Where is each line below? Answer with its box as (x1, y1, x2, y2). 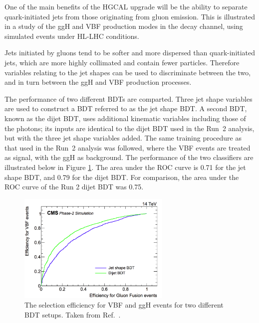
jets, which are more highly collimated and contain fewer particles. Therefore (4, 57, 240, 67)
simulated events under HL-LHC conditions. (4, 30, 139, 41)
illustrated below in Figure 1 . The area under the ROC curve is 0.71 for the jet (4, 161, 246, 172)
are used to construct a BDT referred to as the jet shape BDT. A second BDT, (4, 103, 247, 114)
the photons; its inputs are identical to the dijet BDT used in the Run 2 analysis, (4, 123, 255, 133)
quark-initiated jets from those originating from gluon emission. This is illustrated (4, 11, 256, 21)
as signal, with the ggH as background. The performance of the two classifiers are (4, 152, 254, 162)
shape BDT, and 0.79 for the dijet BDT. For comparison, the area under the (4, 171, 239, 182)
